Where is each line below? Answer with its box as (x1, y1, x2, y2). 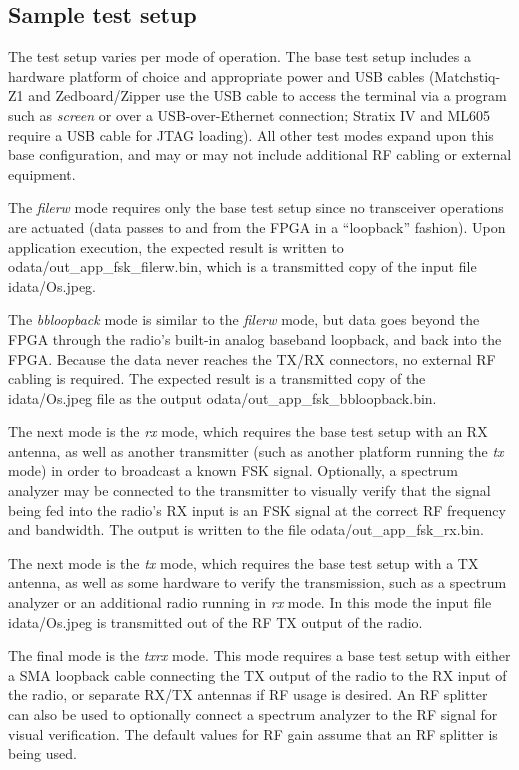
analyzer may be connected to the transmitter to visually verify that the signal (8, 480, 491, 501)
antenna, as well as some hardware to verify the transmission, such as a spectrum (8, 572, 507, 593)
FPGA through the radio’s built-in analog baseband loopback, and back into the (8, 328, 502, 349)
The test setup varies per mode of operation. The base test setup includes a (8, 46, 471, 67)
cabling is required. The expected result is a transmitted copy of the (8, 368, 426, 389)
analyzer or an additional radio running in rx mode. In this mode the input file (8, 592, 492, 613)
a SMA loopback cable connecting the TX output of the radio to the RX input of (8, 664, 507, 685)
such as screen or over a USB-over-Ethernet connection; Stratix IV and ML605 (8, 104, 491, 125)
